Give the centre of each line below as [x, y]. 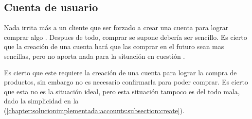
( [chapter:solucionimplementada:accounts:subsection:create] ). [94, 110]
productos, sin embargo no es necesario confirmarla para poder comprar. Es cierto [126, 82]
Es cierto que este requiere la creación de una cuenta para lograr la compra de [120, 72]
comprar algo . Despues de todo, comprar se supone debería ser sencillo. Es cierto [126, 37]
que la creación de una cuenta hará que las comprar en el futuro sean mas [114, 46]
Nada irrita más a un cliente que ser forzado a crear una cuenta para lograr [116, 27]
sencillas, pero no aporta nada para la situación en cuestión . [95, 56]
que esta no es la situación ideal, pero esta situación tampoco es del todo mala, [122, 91]
